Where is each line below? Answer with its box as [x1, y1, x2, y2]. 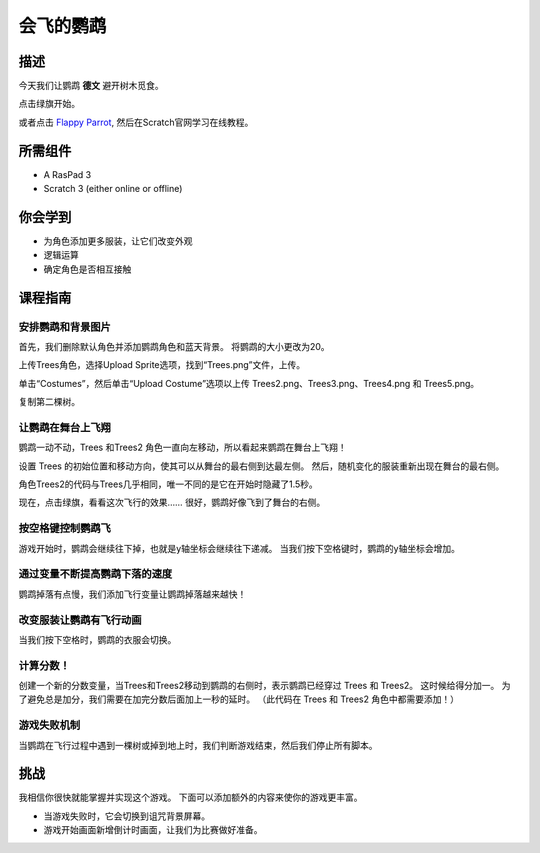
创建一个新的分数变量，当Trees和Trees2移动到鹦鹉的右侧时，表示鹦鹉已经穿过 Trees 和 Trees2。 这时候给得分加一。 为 [18, 680, 511, 692]
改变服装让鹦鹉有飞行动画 [18, 613, 142, 627]
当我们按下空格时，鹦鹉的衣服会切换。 [18, 633, 177, 645]
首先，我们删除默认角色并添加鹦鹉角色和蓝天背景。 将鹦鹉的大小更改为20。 [18, 340, 330, 352]
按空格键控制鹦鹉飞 [18, 521, 112, 535]
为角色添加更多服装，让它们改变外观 [43, 235, 193, 247]
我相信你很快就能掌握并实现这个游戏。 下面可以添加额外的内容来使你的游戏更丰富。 [18, 791, 363, 804]
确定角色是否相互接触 [43, 263, 132, 275]
